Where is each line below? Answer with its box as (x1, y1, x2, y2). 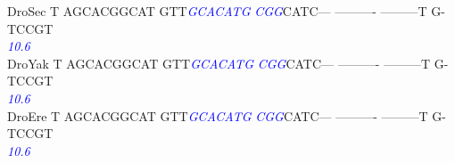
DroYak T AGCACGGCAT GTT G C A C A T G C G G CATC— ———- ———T (7, 53, 431, 72)
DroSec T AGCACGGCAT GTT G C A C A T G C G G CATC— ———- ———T (7, 2, 427, 20)
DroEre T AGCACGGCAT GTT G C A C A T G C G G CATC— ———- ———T (7, 106, 428, 125)
